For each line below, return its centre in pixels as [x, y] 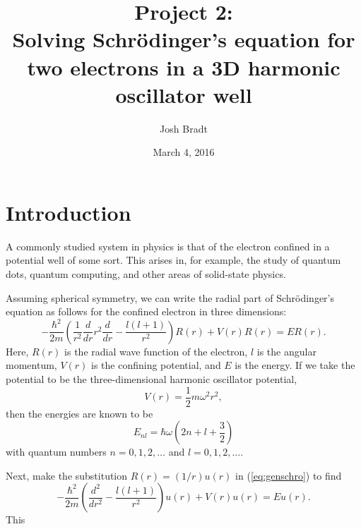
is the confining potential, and [156, 365]
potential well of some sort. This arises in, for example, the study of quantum [173, 260]
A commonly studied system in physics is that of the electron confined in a [168, 246]
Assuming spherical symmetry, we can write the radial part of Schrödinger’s [170, 297]
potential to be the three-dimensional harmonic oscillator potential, [152, 378]
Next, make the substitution [67, 475]
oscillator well [184, 94]
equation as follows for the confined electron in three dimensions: [146, 311]
